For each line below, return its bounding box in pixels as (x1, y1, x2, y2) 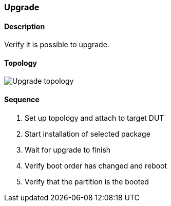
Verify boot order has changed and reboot (25, 161, 167, 170)
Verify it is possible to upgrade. (4, 40, 109, 49)
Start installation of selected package (25, 129, 150, 138)
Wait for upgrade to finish (25, 145, 111, 154)
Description (4, 22, 45, 31)
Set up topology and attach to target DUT (25, 113, 164, 122)
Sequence (4, 95, 40, 104)
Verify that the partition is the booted (25, 177, 149, 186)
